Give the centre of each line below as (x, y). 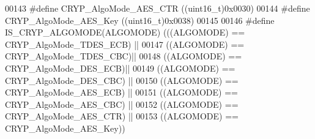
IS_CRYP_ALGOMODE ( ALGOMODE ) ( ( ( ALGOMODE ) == (125, 32)
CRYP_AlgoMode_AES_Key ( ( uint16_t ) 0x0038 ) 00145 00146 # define (140, 20)
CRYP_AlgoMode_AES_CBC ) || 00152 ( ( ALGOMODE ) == (122, 104)
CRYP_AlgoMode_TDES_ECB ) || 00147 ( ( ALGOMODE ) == (125, 44)
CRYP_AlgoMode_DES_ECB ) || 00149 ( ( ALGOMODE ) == (120, 68)
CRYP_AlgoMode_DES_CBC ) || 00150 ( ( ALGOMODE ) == (122, 80)
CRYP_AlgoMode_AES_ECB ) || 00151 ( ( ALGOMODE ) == (121, 92)
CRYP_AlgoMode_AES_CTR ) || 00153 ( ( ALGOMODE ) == (122, 116)
